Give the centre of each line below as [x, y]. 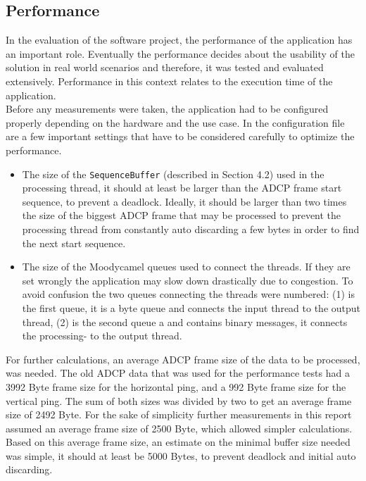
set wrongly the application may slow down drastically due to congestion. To [188, 280]
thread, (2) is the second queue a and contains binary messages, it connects [185, 321]
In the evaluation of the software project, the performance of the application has [179, 40]
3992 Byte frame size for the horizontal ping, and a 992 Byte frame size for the [176, 386]
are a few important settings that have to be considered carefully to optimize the [180, 136]
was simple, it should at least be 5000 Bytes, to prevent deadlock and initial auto [181, 455]
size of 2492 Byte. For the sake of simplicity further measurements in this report [179, 414]
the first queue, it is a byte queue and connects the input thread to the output [191, 307]
